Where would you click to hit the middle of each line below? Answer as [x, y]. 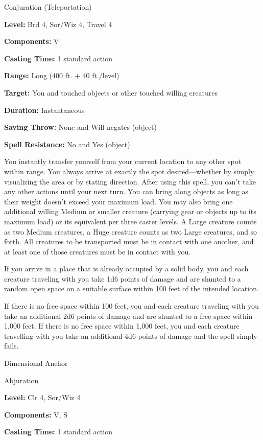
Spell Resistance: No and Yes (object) [67, 144]
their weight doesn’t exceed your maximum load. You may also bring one [118, 201]
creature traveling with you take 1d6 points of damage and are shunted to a [123, 278]
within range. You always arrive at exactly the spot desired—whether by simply [129, 171]
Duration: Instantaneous [44, 110]
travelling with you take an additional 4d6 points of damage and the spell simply [131, 335]
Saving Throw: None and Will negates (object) [80, 127]
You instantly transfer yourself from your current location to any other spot [123, 161]
